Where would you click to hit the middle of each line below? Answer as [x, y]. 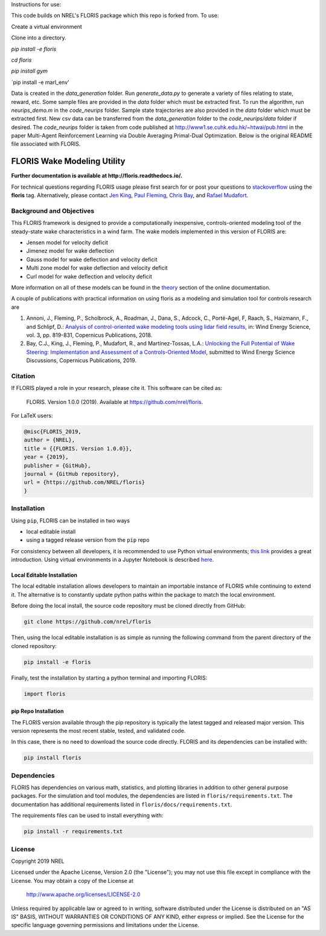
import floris [45, 694]
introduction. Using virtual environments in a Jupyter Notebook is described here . [113, 560]
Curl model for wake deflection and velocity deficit [89, 276]
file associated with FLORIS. [46, 144]
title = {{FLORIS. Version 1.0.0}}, [78, 448]
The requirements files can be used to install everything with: [87, 816]
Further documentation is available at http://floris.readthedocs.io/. [97, 176]
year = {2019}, [46, 457]
